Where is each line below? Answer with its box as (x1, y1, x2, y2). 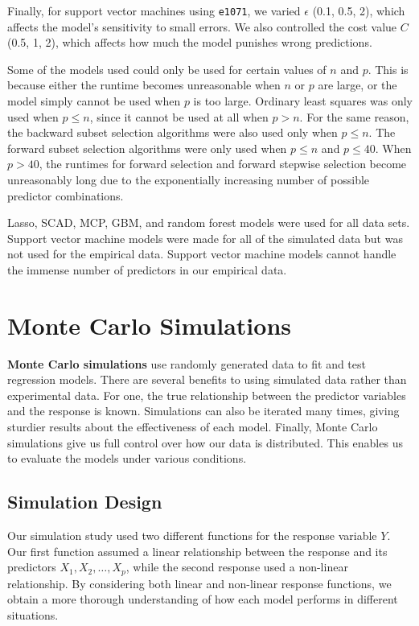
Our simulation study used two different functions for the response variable (7, 527, 377, 544)
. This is (368, 60, 409, 77)
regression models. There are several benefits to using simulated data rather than (7, 371, 407, 388)
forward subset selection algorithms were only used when (7, 139, 287, 156)
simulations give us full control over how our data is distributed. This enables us (7, 434, 403, 451)
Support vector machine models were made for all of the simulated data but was (7, 229, 403, 246)
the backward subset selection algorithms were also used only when (7, 124, 338, 141)
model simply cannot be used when (7, 93, 181, 109)
